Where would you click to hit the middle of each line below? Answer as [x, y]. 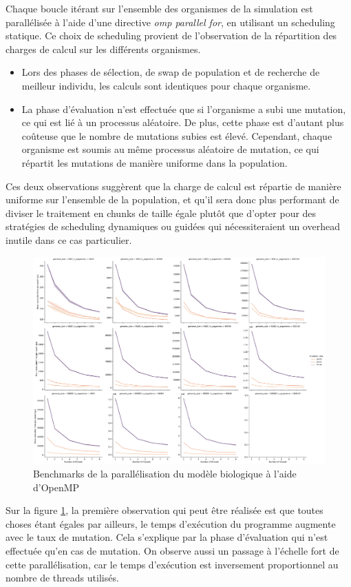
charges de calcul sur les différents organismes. [103, 49]
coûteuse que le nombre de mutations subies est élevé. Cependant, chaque [177, 135]
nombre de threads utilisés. [62, 578]
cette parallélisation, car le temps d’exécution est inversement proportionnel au [172, 564]
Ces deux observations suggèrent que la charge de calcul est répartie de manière [173, 186]
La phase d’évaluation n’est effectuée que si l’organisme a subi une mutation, [184, 109]
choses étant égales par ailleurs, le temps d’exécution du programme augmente [171, 523]
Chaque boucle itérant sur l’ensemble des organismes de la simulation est [159, 8]
